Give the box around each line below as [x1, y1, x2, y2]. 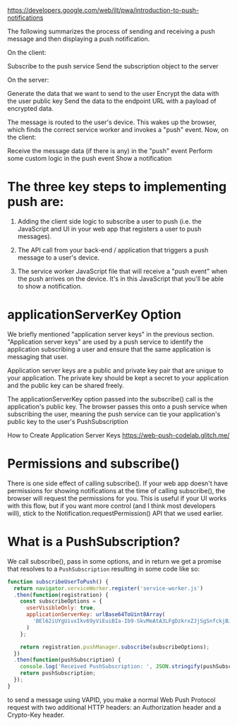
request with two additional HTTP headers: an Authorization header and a [7, 703, 221, 711]
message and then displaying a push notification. [7, 35, 150, 43]
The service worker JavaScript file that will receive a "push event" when [17, 267, 228, 275]
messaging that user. [7, 352, 68, 361]
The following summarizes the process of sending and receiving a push [7, 28, 215, 35]
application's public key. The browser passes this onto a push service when [7, 402, 228, 411]
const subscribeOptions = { [20, 598, 102, 605]
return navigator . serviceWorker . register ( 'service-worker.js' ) [13, 585, 203, 592]
